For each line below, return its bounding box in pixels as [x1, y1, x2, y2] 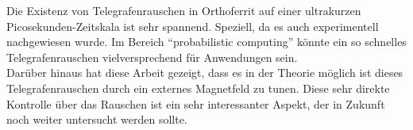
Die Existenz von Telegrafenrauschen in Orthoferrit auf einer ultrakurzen [6, 2, 361, 18]
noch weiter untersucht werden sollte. [6, 111, 187, 128]
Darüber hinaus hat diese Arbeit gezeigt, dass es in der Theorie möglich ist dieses [6, 64, 403, 81]
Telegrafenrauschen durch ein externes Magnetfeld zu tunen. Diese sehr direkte [6, 79, 390, 96]
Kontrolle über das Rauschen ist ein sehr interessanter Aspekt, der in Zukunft [6, 95, 385, 112]
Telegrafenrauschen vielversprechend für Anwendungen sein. [6, 48, 298, 65]
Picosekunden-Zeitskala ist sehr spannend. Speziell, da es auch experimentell [6, 17, 379, 34]
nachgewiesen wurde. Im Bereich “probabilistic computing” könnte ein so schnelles [6, 33, 407, 50]
